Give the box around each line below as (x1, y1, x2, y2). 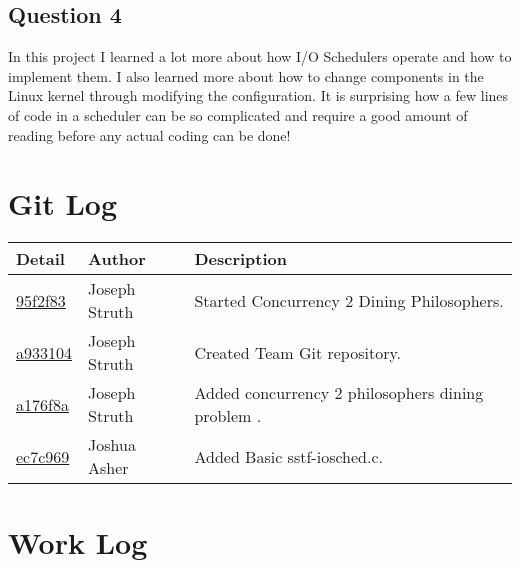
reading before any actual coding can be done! (8, 124, 291, 145)
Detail (16, 247, 65, 271)
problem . (194, 404, 262, 428)
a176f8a (16, 392, 69, 416)
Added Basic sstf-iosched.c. (194, 444, 383, 468)
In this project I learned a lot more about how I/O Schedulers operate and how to (8, 46, 512, 67)
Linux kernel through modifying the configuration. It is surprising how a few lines (8, 85, 509, 106)
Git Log (8, 183, 118, 224)
